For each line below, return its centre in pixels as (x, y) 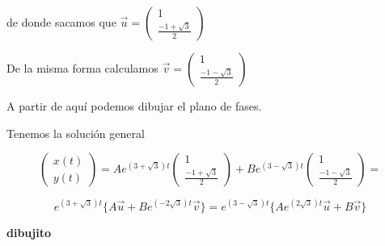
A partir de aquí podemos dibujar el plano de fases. (134, 106)
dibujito (29, 232)
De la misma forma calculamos (82, 68)
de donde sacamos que (61, 22)
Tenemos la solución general (76, 133)
